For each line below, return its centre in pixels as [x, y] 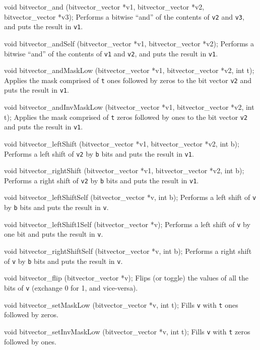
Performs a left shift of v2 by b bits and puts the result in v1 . [99, 153]
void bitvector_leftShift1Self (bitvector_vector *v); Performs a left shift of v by [127, 224]
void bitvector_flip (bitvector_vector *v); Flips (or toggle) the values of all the [126, 278]
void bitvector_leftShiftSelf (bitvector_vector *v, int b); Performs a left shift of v [130, 197]
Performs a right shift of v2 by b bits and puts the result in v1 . [102, 180]
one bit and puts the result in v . [54, 234]
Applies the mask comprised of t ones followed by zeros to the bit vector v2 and [128, 80]
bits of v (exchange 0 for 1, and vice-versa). [71, 287]
